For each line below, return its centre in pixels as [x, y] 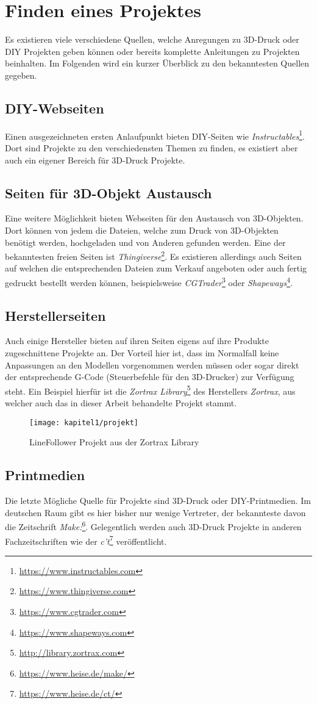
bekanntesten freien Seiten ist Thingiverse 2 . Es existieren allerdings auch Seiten [153, 255]
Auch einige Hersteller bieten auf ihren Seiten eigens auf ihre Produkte [137, 341]
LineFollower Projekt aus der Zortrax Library [114, 442]
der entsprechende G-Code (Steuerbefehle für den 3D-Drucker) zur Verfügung [150, 377]
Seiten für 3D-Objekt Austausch [109, 192]
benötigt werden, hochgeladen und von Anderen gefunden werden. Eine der [145, 242]
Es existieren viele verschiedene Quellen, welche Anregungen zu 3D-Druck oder [152, 39]
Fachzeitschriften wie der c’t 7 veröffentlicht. [86, 540]
